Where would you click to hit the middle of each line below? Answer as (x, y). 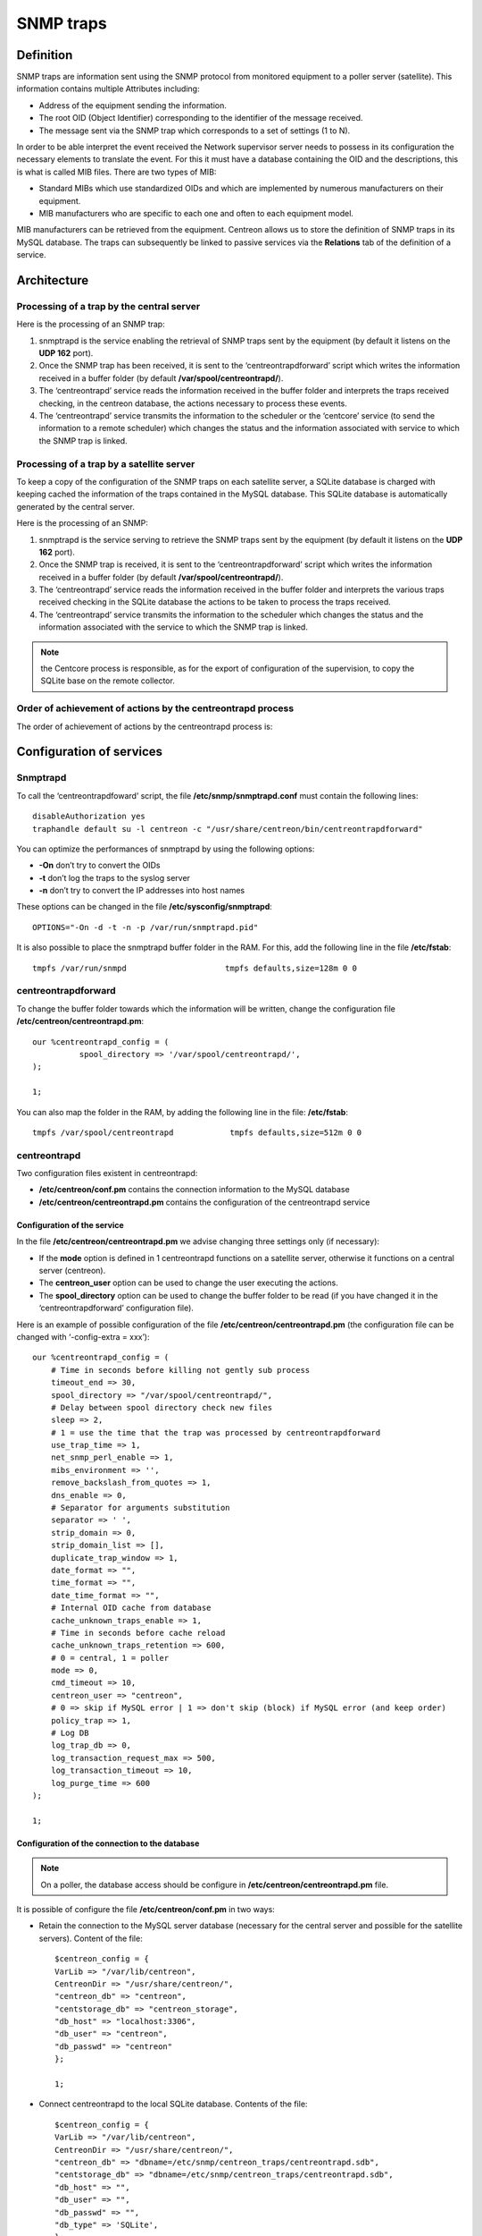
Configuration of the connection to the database (108, 1843)
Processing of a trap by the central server (108, 306)
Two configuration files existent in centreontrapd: (107, 1173)
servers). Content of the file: (91, 1938)
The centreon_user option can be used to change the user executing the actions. (188, 1283)
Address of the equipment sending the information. (133, 105)
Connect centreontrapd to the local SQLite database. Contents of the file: (173, 2104)
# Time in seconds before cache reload (138, 1633)
